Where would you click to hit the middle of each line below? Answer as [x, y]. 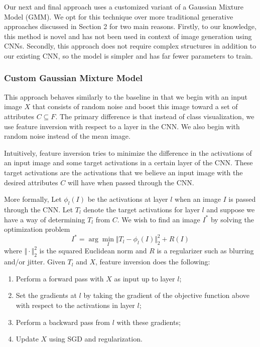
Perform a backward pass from [63, 322]
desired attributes [31, 182]
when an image [198, 199]
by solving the [232, 219]
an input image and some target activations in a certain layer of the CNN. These [128, 162]
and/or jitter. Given [35, 262]
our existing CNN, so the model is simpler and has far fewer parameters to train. [128, 55]
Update [27, 339]
